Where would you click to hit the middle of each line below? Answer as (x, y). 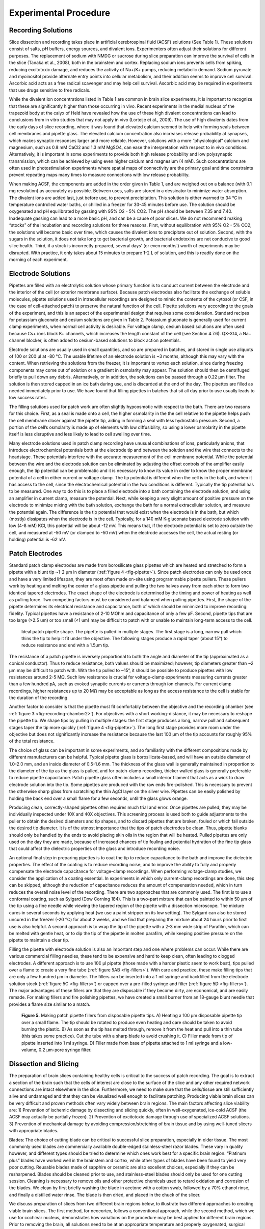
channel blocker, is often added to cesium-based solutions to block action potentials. (95, 340)
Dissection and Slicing (44, 1064)
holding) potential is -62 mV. (38, 540)
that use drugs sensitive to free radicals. (50, 90)
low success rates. (28, 398)
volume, (29, 1050)
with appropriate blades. (34, 1131)
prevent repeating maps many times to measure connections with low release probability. (99, 175)
